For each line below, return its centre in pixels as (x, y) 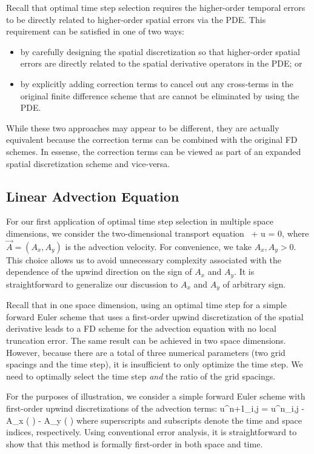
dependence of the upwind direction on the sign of (99, 271)
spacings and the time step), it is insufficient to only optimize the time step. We (155, 364)
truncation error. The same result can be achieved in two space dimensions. (146, 340)
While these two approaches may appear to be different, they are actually (143, 127)
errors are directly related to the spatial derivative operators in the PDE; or (161, 63)
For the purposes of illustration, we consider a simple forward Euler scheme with (156, 396)
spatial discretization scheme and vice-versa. (88, 163)
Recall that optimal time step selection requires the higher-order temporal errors (156, 7)
